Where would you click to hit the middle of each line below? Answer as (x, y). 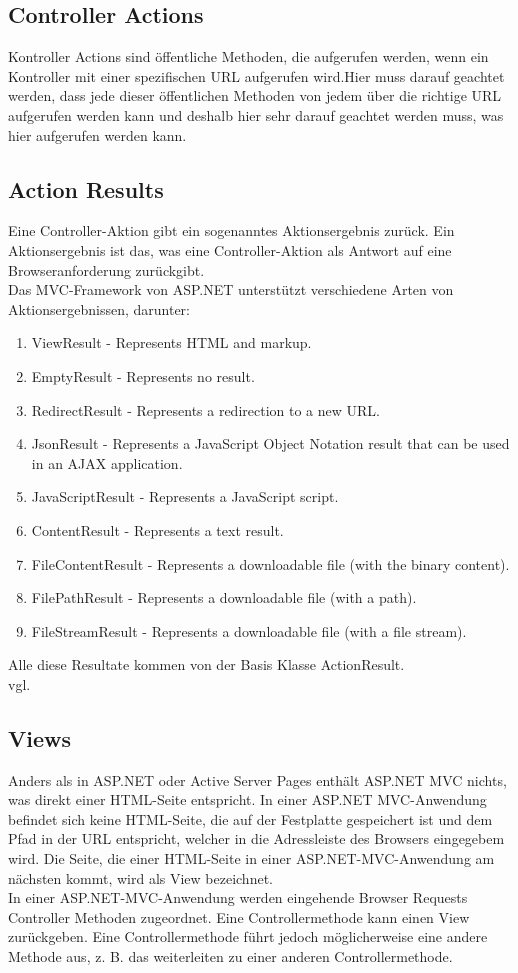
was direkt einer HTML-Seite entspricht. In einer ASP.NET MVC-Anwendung (247, 799)
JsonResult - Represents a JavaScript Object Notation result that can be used (270, 443)
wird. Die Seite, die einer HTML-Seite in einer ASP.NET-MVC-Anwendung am (251, 858)
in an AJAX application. (107, 462)
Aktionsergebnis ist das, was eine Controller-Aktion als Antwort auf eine (230, 249)
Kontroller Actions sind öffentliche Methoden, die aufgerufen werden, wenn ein (248, 56)
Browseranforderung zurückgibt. (106, 269)
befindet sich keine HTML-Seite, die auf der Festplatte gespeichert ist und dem (250, 818)
